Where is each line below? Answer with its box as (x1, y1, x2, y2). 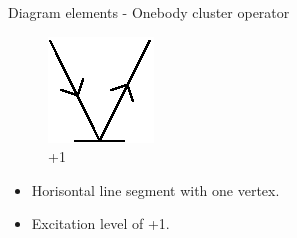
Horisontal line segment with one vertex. (31, 179, 280, 200)
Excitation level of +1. (31, 213, 170, 234)
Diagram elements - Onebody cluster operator (8, 2, 290, 22)
